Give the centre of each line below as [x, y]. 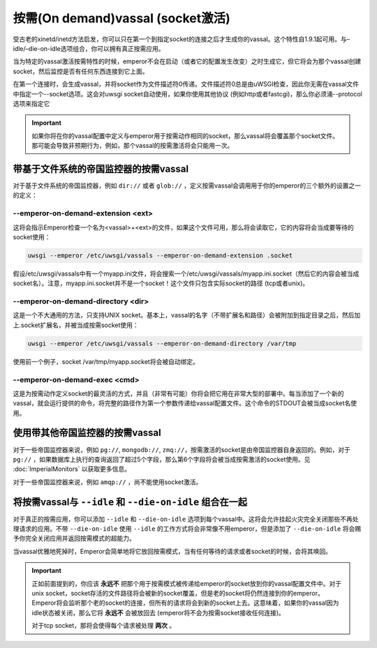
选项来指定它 [31, 103]
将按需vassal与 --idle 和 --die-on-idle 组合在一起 [130, 502]
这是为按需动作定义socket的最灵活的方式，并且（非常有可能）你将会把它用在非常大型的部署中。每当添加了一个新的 [178, 393]
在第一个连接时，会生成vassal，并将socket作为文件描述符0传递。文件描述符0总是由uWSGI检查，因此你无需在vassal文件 [186, 84]
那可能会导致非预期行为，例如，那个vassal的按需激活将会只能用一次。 [133, 146]
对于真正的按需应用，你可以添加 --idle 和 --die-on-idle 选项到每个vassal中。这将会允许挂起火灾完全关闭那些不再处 [186, 519]
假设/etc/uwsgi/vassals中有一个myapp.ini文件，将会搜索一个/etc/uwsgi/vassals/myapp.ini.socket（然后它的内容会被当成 [186, 273]
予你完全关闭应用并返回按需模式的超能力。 [74, 538]
